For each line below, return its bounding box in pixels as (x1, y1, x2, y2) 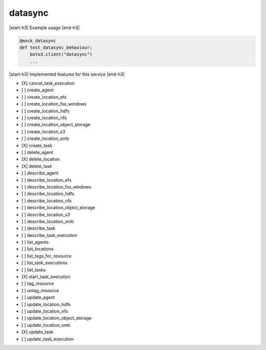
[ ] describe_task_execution (21, 232, 77, 238)
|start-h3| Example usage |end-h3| (9, 25, 80, 31)
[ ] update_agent (21, 294, 55, 301)
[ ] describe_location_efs (21, 177, 71, 183)
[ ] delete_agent (21, 149, 54, 155)
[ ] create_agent (21, 87, 54, 93)
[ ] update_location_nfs (21, 308, 68, 314)
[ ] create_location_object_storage (21, 121, 91, 128)
